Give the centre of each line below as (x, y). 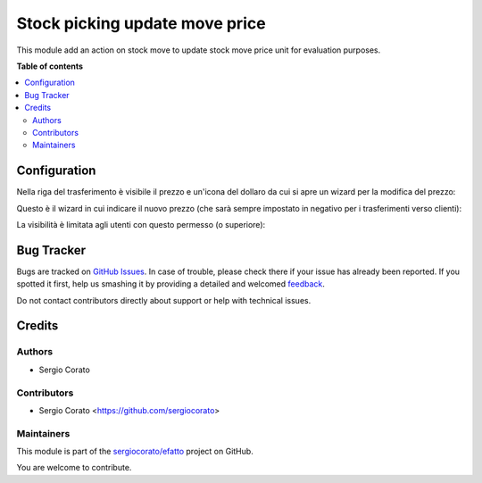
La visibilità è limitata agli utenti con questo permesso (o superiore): (141, 224)
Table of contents (50, 66)
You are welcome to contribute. (74, 468)
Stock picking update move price (141, 23)
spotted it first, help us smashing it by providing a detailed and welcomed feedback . (171, 284)
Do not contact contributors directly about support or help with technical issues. (164, 300)
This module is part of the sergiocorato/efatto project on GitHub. (135, 452)
